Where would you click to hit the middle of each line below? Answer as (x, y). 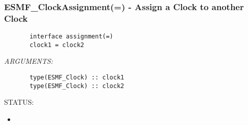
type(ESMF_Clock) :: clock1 (77, 78)
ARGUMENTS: (29, 61)
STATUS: (19, 102)
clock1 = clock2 (57, 45)
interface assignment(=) (71, 37)
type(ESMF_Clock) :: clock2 (77, 86)
